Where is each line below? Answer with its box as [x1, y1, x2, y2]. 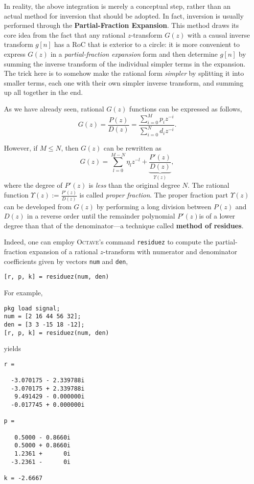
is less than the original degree [89, 180, 180, 190]
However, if [4, 143, 38, 153]
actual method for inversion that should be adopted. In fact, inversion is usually [4, 10, 244, 21]
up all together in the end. [4, 87, 83, 97]
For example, [4, 287, 43, 298]
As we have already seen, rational [4, 103, 104, 113]
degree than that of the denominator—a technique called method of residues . [4, 220, 244, 230]
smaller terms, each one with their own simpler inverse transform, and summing [4, 77, 244, 88]
